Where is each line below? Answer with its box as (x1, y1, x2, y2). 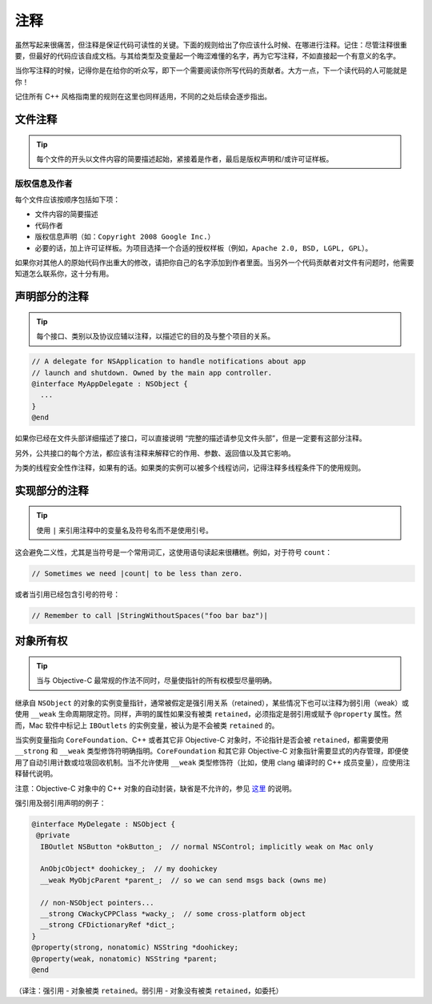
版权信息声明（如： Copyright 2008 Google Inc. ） (34, 232, 215, 242)
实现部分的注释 (14, 484, 89, 497)
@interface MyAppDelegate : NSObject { (31, 379, 188, 388)
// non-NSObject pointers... (40, 898, 155, 907)
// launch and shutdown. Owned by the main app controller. (31, 368, 273, 377)
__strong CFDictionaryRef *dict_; (40, 921, 176, 930)
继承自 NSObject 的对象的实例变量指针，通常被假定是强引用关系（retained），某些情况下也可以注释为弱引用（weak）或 (14, 697, 410, 708)
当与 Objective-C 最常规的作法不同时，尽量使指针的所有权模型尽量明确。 (36, 676, 277, 685)
